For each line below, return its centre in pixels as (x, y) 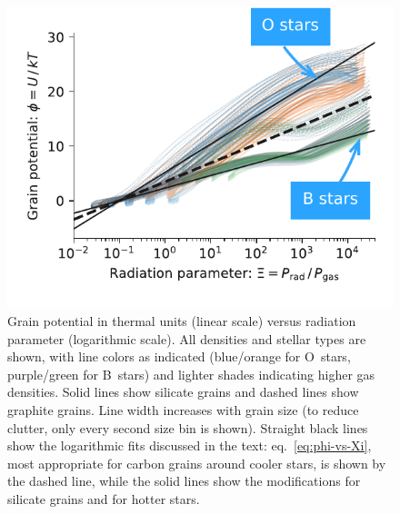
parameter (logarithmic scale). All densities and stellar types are (187, 338)
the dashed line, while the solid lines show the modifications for (184, 481)
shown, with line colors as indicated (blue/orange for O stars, (179, 356)
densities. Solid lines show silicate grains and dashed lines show (183, 392)
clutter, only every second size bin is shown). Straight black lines (188, 427)
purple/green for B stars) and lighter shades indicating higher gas (191, 374)
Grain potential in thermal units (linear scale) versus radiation (182, 321)
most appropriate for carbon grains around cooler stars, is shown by (197, 463)
